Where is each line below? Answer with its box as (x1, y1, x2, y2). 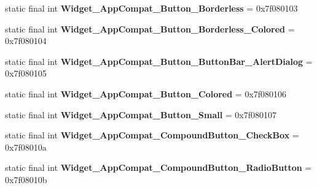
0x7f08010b (5, 173, 47, 186)
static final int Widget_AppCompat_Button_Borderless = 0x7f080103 (5, 2, 298, 14)
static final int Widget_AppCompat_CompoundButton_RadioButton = (5, 161, 312, 174)
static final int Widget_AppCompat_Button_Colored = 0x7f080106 (5, 87, 287, 100)
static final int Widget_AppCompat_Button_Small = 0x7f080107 (5, 108, 277, 121)
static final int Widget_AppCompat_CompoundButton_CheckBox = (5, 129, 299, 141)
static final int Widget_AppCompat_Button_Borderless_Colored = (5, 22, 295, 35)
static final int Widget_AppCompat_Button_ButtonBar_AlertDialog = (5, 55, 313, 67)
